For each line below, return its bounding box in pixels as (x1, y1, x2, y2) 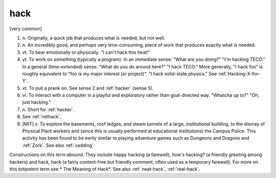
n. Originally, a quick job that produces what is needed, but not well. (22, 35, 166, 41)
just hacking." (22, 99, 51, 105)
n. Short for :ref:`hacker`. (22, 106, 75, 113)
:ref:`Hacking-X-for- (218, 71, 260, 77)
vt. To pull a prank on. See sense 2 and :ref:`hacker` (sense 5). (22, 85, 154, 91)
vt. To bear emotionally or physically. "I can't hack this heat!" (22, 49, 150, 55)
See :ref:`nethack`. (22, 114, 61, 120)
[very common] (9, 26, 42, 32)
